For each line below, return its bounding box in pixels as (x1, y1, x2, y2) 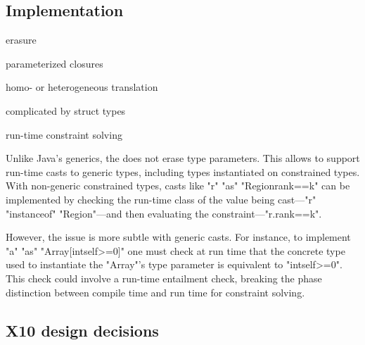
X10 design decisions (6, 319, 159, 341)
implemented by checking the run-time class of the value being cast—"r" (6, 192, 316, 206)
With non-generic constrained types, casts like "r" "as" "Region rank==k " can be (6, 178, 350, 193)
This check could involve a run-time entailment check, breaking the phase (6, 270, 322, 285)
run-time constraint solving (6, 127, 122, 142)
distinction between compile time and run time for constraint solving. (6, 284, 305, 299)
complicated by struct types (6, 103, 126, 118)
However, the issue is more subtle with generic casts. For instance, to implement (6, 230, 351, 244)
